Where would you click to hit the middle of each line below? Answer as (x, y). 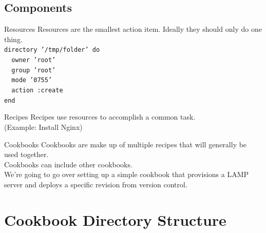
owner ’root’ (34, 60)
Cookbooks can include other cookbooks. (68, 164)
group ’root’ (34, 70)
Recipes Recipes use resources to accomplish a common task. (100, 117)
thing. (13, 39)
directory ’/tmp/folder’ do (52, 50)
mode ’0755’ (32, 80)
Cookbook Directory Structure (115, 219)
